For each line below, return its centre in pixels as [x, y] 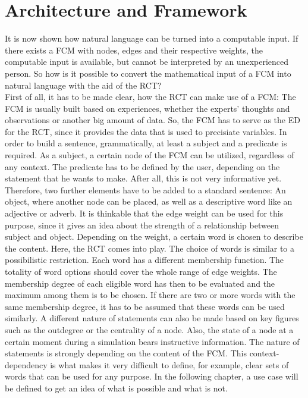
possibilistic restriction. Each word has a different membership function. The [144, 260]
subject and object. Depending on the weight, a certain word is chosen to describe [154, 236]
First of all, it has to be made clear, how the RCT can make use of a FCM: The [150, 97]
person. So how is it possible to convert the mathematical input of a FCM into [148, 73]
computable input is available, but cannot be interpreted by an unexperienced [147, 62]
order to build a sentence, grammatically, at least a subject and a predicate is [146, 143]
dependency [26, 364]
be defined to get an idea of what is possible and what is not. [116, 388]
